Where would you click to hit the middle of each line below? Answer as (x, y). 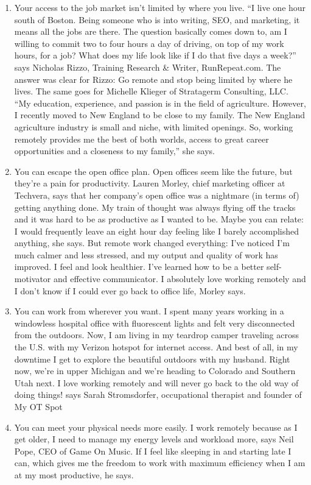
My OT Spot (38, 406)
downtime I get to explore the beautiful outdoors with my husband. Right (152, 359)
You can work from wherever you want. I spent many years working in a (149, 311)
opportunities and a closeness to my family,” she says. (114, 151)
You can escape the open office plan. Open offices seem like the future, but (153, 171)
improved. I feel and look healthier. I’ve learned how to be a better (139, 267)
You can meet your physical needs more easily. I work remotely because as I (156, 427)
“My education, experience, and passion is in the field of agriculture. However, (160, 103)
